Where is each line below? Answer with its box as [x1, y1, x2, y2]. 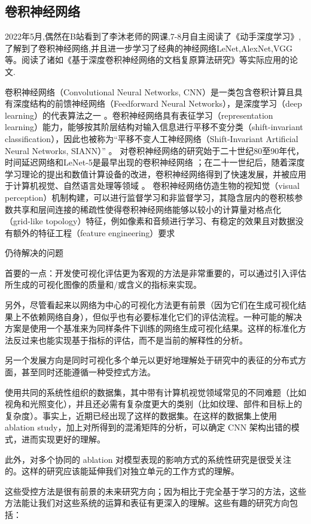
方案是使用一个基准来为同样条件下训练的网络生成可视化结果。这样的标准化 [5, 322, 298, 335]
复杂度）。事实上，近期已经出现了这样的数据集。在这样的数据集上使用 [5, 409, 277, 421]
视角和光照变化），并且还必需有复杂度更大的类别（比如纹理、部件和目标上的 [5, 397, 302, 410]
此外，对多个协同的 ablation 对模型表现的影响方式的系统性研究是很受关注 [5, 453, 292, 465]
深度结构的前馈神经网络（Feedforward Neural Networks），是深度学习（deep [13, 97, 303, 110]
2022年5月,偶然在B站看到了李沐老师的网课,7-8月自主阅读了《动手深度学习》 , [5, 30, 301, 43]
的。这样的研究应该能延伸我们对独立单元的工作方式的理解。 [5, 465, 239, 477]
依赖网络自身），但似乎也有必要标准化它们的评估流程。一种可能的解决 [29, 310, 302, 323]
